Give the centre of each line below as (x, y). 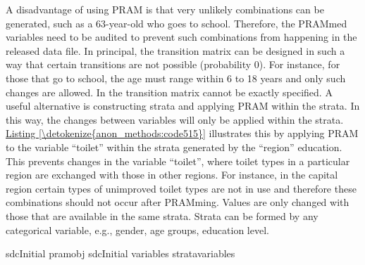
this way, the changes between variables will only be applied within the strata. (175, 119)
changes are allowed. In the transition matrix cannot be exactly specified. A (169, 92)
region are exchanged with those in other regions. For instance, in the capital (172, 175)
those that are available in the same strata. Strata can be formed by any (162, 215)
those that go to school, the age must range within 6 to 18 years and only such (176, 78)
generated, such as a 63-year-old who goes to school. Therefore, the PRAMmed (177, 23)
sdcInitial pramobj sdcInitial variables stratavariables (120, 253)
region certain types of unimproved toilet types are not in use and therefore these (181, 188)
